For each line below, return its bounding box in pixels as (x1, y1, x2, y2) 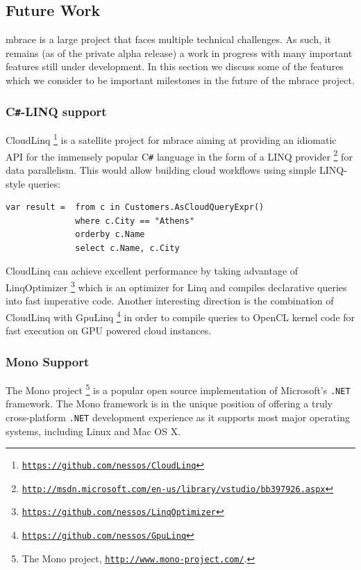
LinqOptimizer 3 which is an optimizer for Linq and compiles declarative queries (6, 278, 347, 294)
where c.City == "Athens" (75, 215, 195, 226)
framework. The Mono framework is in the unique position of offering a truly (6, 396, 333, 411)
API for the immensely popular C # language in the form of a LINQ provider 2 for (6, 147, 353, 163)
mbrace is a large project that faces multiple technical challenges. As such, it (6, 32, 332, 47)
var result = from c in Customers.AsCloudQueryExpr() (6, 202, 265, 213)
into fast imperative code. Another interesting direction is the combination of (6, 293, 334, 308)
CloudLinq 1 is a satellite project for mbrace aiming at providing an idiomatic (6, 131, 337, 147)
